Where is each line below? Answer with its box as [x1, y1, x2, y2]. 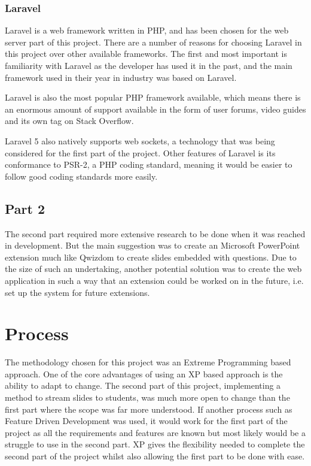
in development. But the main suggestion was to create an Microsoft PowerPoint [5, 239, 300, 252]
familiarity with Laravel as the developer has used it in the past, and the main [5, 59, 292, 71]
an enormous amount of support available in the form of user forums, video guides [5, 102, 306, 115]
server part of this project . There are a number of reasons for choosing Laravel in [5, 35, 302, 48]
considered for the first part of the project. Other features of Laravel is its [5, 146, 276, 159]
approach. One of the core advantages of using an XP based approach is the [5, 367, 283, 380]
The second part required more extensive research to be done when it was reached [5, 227, 306, 240]
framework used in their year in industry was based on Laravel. [5, 71, 237, 83]
